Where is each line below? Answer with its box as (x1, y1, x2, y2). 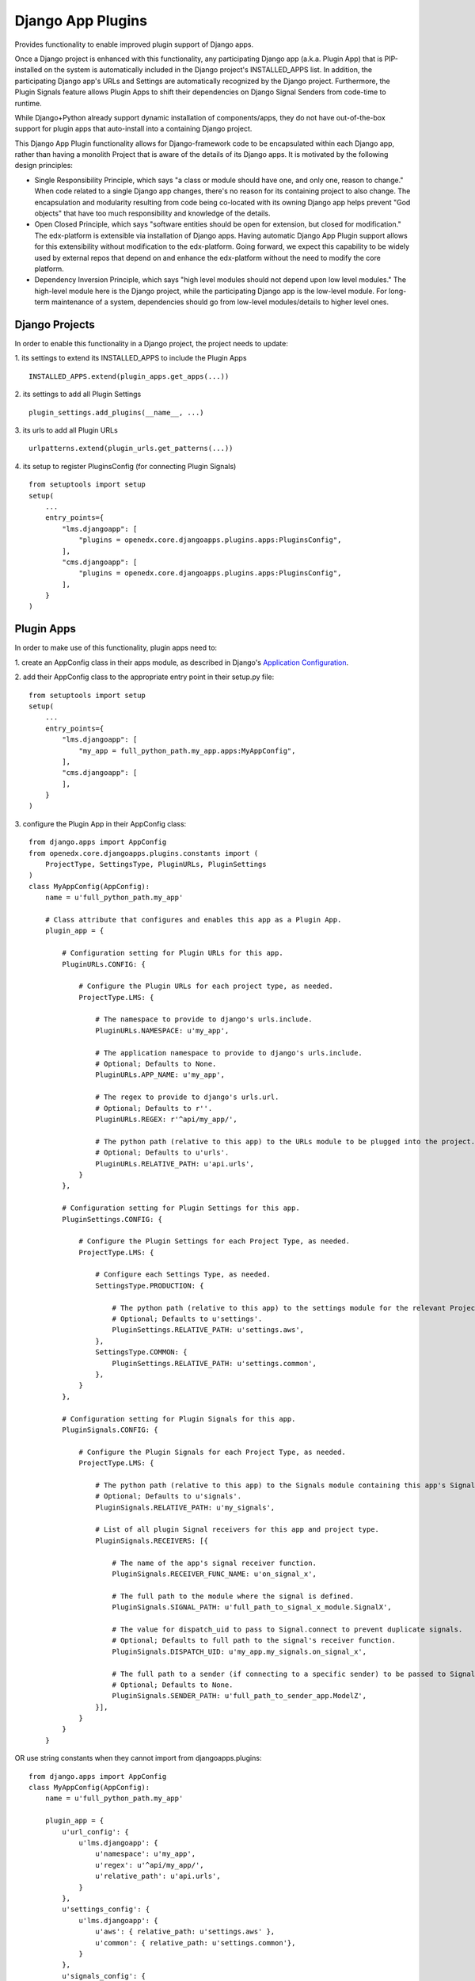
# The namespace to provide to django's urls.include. (95, 1015, 313, 1024)
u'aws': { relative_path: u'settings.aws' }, (95, 1927, 275, 1937)
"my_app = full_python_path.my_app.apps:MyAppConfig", (78, 746, 296, 755)
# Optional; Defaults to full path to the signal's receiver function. (112, 1636, 396, 1645)
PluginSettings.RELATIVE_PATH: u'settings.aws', (112, 1326, 305, 1334)
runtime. (14, 98, 43, 108)
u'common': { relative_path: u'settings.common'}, (95, 1938, 296, 1947)
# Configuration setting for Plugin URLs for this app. (62, 949, 284, 958)
